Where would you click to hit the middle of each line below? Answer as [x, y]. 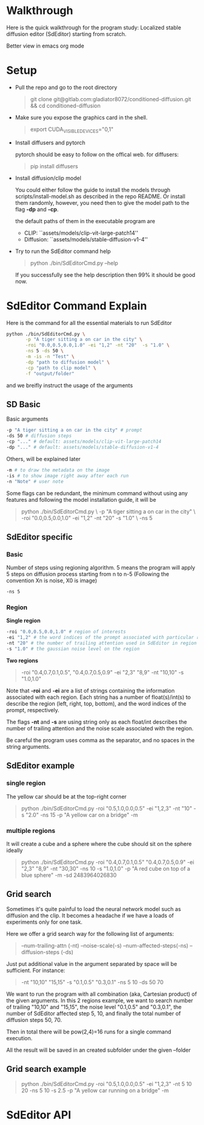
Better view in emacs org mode [45, 46]
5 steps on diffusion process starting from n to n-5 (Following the [88, 574]
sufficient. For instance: [36, 970]
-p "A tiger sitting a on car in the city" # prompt [74, 430]
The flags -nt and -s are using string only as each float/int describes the [97, 722]
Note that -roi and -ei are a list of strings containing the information [90, 690]
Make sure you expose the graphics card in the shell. [81, 117]
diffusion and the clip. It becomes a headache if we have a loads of [90, 915]
